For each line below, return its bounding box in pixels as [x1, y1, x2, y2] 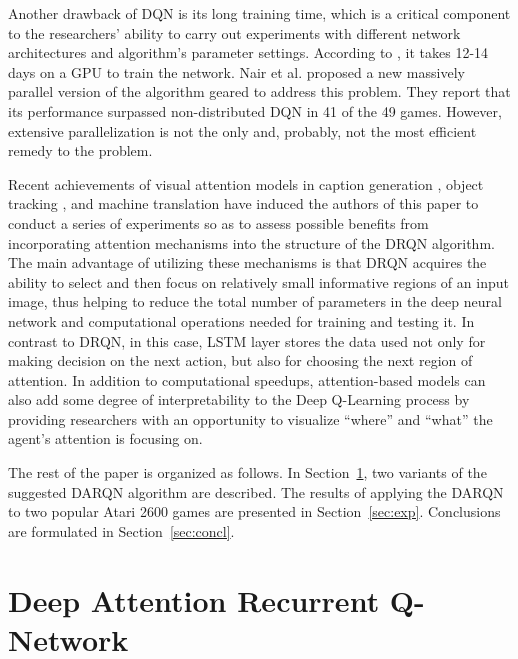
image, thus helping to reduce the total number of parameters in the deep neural [8, 291, 502, 312]
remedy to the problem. [8, 140, 153, 161]
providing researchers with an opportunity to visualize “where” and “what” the [8, 408, 493, 429]
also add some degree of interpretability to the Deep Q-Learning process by [8, 389, 470, 410]
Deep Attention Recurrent [8, 579, 380, 620]
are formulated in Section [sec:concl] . [8, 520, 235, 541]
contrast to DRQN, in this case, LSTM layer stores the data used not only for [8, 330, 486, 351]
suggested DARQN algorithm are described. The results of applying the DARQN [8, 481, 504, 502]
